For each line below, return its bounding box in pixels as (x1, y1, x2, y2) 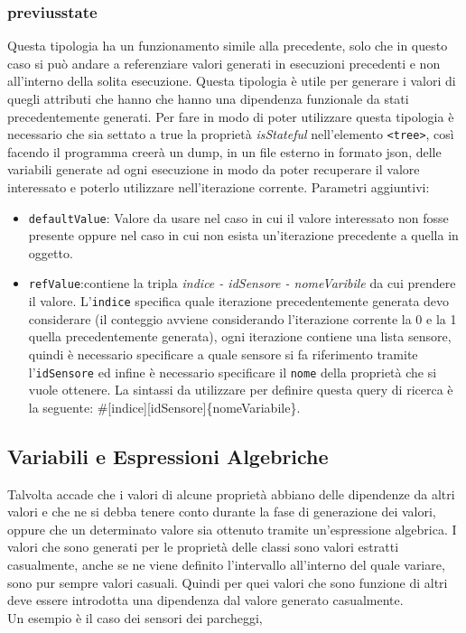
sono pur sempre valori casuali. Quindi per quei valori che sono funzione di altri (7, 572, 448, 591)
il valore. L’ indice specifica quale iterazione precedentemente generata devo (28, 292, 450, 311)
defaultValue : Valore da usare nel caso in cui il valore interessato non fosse (28, 208, 449, 227)
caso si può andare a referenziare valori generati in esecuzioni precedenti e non (7, 53, 441, 72)
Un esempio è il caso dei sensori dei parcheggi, (7, 608, 263, 627)
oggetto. (28, 243, 73, 262)
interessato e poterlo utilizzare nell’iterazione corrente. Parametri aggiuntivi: (7, 178, 430, 197)
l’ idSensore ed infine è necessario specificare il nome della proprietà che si (28, 362, 437, 381)
